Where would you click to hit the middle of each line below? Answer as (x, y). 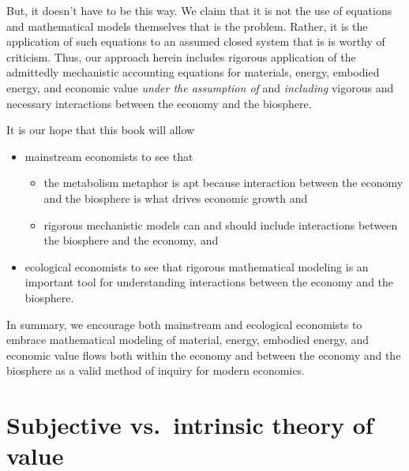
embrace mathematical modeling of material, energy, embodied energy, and (188, 340)
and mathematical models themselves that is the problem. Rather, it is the (187, 26)
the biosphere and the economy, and (131, 240)
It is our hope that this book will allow (101, 130)
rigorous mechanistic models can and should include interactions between (221, 224)
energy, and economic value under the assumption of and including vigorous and (200, 87)
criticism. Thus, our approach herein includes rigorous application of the (181, 56)
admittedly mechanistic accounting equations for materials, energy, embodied (193, 72)
